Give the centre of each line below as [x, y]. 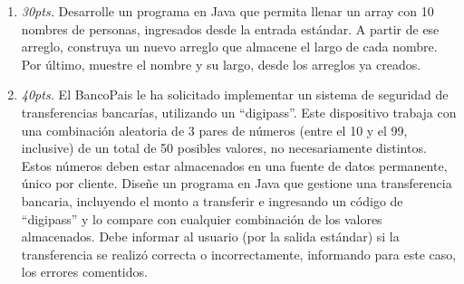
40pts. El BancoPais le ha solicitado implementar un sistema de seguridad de [235, 95]
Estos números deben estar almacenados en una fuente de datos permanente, [234, 165]
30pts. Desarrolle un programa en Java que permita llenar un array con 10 [227, 11]
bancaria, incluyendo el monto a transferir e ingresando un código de [212, 200]
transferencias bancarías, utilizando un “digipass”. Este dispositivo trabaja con [239, 112]
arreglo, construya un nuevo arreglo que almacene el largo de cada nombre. [229, 47]
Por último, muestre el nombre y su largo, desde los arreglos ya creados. [221, 64]
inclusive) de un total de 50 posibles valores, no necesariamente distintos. [224, 148]
